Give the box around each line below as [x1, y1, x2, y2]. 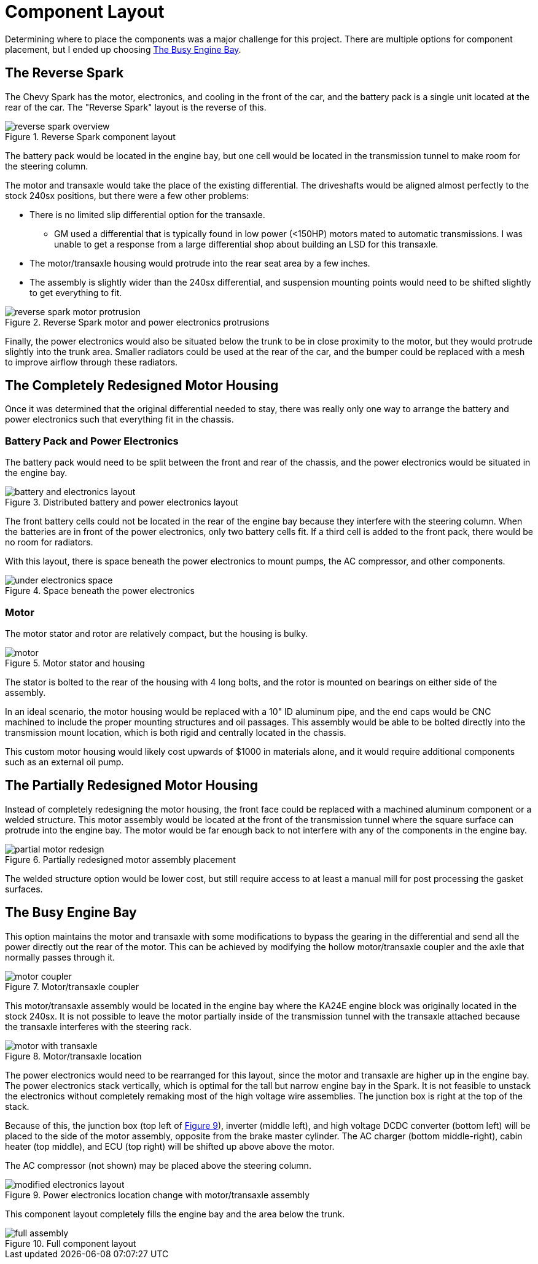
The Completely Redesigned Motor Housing [5, 378, 279, 394]
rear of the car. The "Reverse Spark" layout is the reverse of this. [5, 101, 267, 112]
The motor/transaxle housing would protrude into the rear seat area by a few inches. [29, 257, 370, 268]
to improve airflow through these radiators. [5, 356, 178, 367]
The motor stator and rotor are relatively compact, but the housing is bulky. [5, 628, 308, 639]
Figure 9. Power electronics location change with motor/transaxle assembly [5, 1189, 310, 1200]
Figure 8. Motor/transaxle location [5, 1050, 142, 1061]
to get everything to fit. [29, 287, 122, 298]
